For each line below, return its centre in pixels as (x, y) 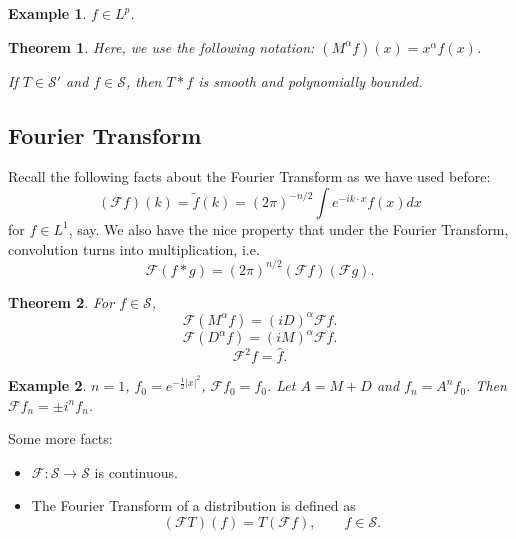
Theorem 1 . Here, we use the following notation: (161, 46)
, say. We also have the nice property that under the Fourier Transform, (288, 228)
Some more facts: (60, 438)
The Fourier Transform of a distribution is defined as (193, 505)
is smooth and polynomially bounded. (310, 80)
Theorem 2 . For (61, 301)
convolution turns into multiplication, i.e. (134, 248)
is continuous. (136, 471)
